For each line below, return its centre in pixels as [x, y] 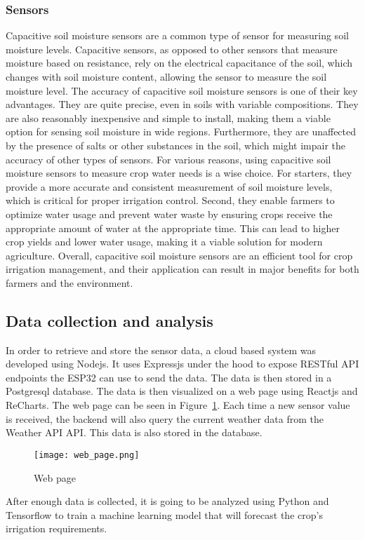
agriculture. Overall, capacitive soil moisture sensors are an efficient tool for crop [179, 255]
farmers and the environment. [69, 282]
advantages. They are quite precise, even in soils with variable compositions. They [182, 104]
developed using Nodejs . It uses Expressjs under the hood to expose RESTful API [182, 364]
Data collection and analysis [109, 320]
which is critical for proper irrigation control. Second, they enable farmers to [170, 200]
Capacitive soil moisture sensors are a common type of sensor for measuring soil [177, 35]
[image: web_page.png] [87, 455]
